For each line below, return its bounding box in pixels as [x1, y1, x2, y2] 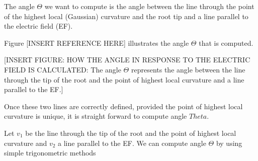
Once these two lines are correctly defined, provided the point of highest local [4, 101, 243, 111]
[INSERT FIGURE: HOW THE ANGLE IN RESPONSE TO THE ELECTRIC [4, 54, 250, 65]
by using [216, 137, 242, 148]
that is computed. [199, 37, 253, 48]
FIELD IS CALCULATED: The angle [4, 64, 121, 74]
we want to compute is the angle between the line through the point [44, 1, 254, 11]
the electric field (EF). [4, 21, 73, 31]
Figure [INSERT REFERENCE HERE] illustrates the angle [4, 37, 189, 48]
